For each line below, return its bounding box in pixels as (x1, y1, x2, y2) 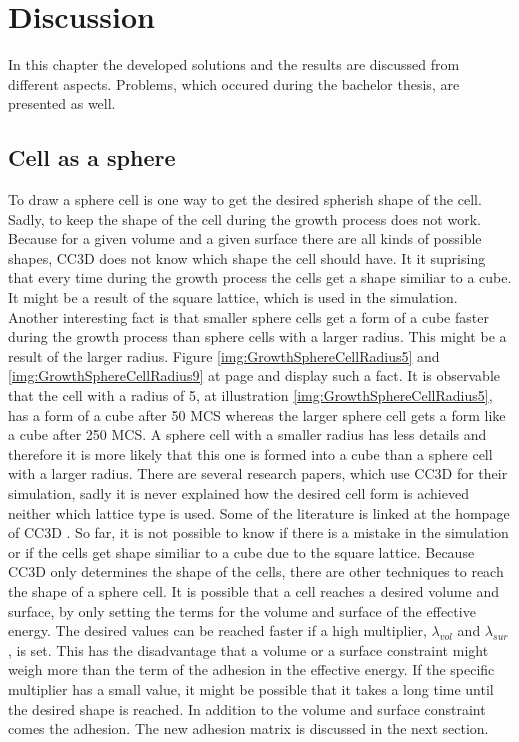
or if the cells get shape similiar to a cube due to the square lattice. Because (8, 541, 475, 562)
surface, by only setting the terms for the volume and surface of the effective (8, 600, 476, 621)
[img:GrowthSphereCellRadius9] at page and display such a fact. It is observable (8, 365, 500, 386)
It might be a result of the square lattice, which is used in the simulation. (8, 287, 458, 308)
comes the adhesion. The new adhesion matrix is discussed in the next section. (8, 718, 489, 739)
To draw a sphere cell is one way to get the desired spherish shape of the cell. (8, 189, 482, 210)
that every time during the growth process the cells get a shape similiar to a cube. (8, 267, 512, 288)
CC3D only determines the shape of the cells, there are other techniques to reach (8, 561, 504, 582)
